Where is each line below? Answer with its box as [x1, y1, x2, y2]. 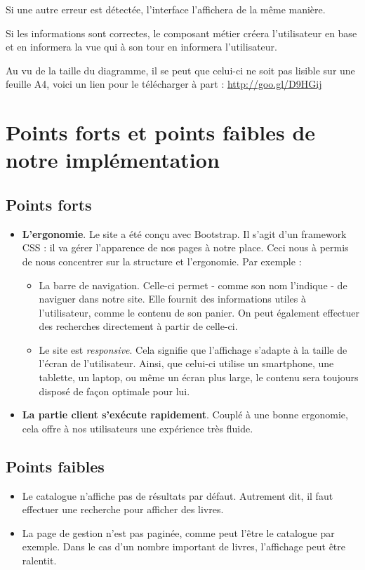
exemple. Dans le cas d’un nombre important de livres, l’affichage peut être [22, 539, 346, 554]
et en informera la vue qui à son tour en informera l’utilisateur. [6, 39, 277, 54]
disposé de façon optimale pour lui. [39, 383, 190, 398]
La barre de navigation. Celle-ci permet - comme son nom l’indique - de [39, 277, 347, 292]
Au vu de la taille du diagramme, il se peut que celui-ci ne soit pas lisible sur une [6, 62, 355, 77]
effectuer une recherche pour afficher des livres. [22, 502, 224, 517]
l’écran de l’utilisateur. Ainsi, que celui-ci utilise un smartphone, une [39, 356, 334, 371]
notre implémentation [6, 145, 220, 174]
